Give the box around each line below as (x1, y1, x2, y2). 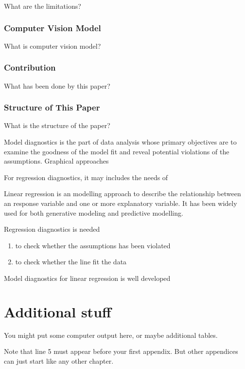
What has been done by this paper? (4, 80, 110, 91)
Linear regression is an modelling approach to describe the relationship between (4, 188, 241, 199)
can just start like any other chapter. (4, 355, 114, 366)
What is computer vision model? (4, 40, 101, 51)
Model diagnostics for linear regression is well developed (4, 273, 171, 283)
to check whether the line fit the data (15, 257, 127, 267)
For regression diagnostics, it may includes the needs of (4, 172, 168, 182)
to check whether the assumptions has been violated (15, 240, 171, 250)
